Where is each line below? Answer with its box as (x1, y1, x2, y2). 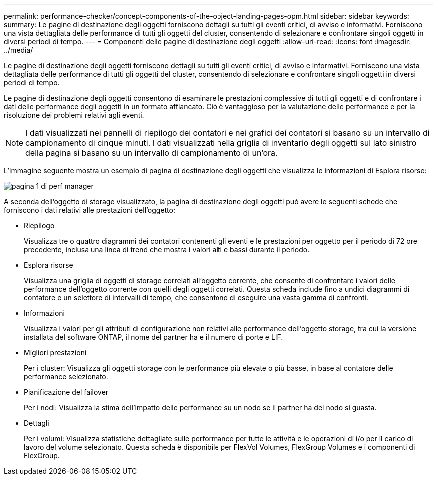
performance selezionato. (24, 372, 108, 381)
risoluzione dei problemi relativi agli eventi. (4, 111, 144, 119)
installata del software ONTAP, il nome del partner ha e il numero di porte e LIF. (24, 333, 283, 341)
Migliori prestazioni (24, 348, 87, 357)
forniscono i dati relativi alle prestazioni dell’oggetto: (4, 206, 175, 214)
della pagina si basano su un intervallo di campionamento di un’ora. (25, 148, 278, 158)
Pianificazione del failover (24, 388, 109, 396)
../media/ (4, 46, 33, 54)
